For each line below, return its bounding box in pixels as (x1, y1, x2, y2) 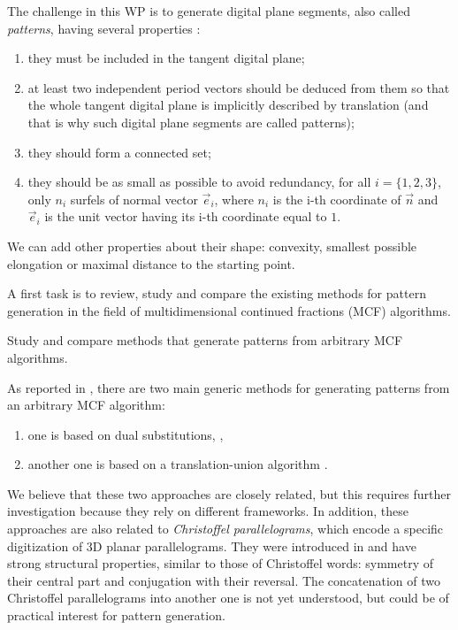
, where (214, 189, 254, 208)
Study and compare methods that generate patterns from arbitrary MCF (7, 331, 403, 350)
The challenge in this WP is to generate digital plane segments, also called (7, 2, 410, 19)
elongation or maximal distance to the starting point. (7, 254, 295, 273)
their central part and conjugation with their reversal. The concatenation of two (7, 571, 440, 589)
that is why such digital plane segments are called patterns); (27, 112, 355, 131)
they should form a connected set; (27, 142, 211, 161)
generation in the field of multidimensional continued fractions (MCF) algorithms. (7, 301, 451, 319)
